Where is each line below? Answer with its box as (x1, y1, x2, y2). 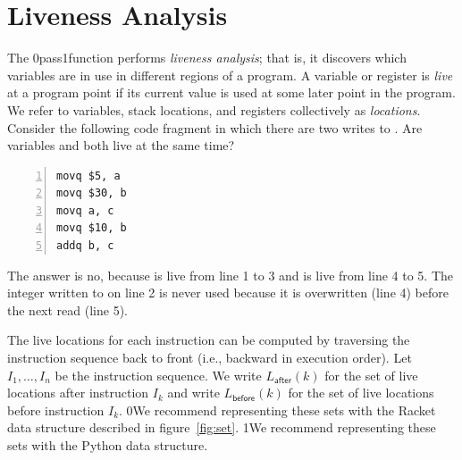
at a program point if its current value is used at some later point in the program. (7, 83, 456, 102)
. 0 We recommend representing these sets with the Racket (119, 400, 436, 419)
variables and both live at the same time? (7, 136, 235, 155)
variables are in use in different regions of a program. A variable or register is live (7, 65, 453, 84)
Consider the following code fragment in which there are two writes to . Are (7, 118, 423, 137)
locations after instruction (7, 383, 149, 402)
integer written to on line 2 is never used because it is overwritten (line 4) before (7, 283, 449, 302)
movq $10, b (56, 222, 127, 235)
